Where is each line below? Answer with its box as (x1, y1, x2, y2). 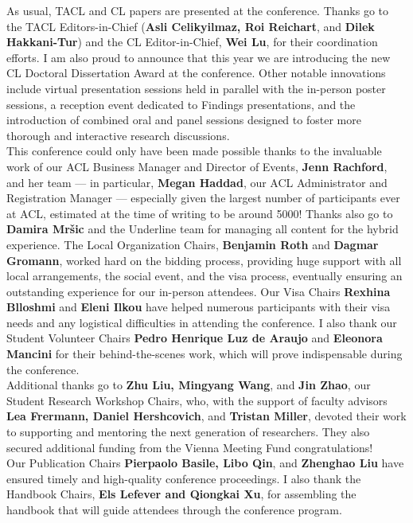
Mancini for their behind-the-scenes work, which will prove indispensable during (6, 345, 403, 362)
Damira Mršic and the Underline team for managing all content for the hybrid (6, 221, 399, 237)
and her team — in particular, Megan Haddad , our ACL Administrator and (6, 174, 388, 190)
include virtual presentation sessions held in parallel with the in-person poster (6, 80, 386, 96)
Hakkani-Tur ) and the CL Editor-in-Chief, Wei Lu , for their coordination (6, 33, 378, 50)
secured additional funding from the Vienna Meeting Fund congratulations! (6, 439, 373, 455)
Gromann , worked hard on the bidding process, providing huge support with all (6, 252, 402, 268)
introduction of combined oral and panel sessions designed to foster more (6, 111, 361, 128)
